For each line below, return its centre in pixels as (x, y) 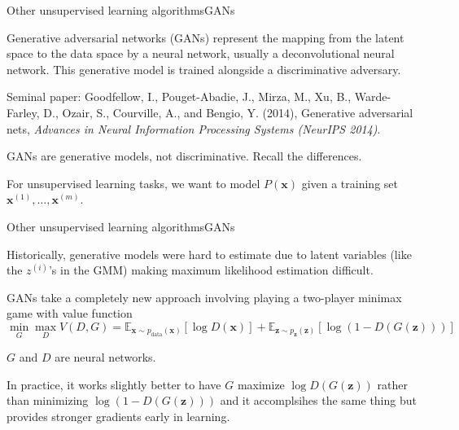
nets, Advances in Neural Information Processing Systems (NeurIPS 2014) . (194, 128)
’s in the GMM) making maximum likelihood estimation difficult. (211, 270)
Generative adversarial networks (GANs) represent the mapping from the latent (205, 37)
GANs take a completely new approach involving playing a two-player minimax (204, 297)
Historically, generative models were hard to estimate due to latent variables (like (209, 254)
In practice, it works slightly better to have (114, 384)
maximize (261, 384)
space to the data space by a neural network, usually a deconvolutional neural (201, 53)
